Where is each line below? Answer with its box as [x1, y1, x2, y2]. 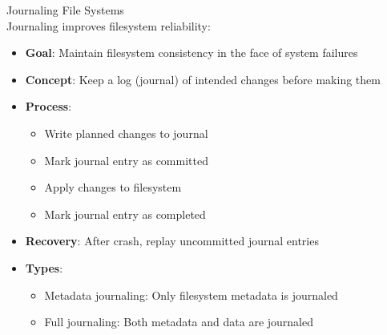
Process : [25, 98, 72, 115]
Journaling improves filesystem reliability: [6, 17, 211, 34]
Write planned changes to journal [44, 124, 208, 141]
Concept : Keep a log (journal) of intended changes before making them [25, 71, 381, 87]
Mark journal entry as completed [44, 205, 206, 222]
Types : [25, 259, 63, 276]
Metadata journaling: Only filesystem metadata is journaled [44, 286, 338, 303]
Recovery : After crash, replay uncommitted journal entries [25, 232, 319, 249]
